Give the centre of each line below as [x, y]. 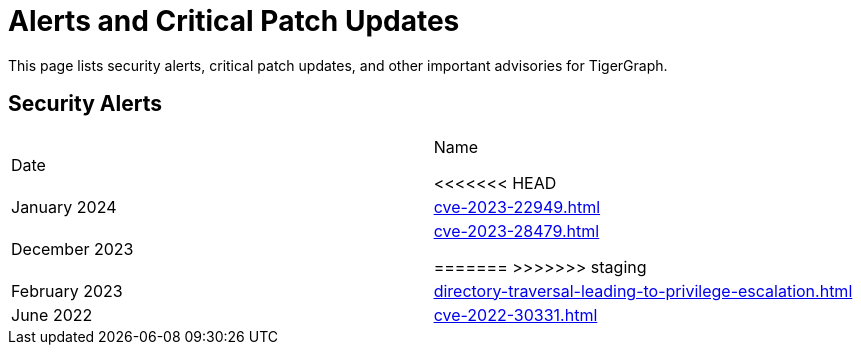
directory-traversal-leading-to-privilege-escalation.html [643, 290]
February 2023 [67, 290]
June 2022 [52, 314]
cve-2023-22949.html [517, 206]
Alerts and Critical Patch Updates [234, 21]
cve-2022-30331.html [515, 314]
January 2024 [64, 206]
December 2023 [72, 248]
